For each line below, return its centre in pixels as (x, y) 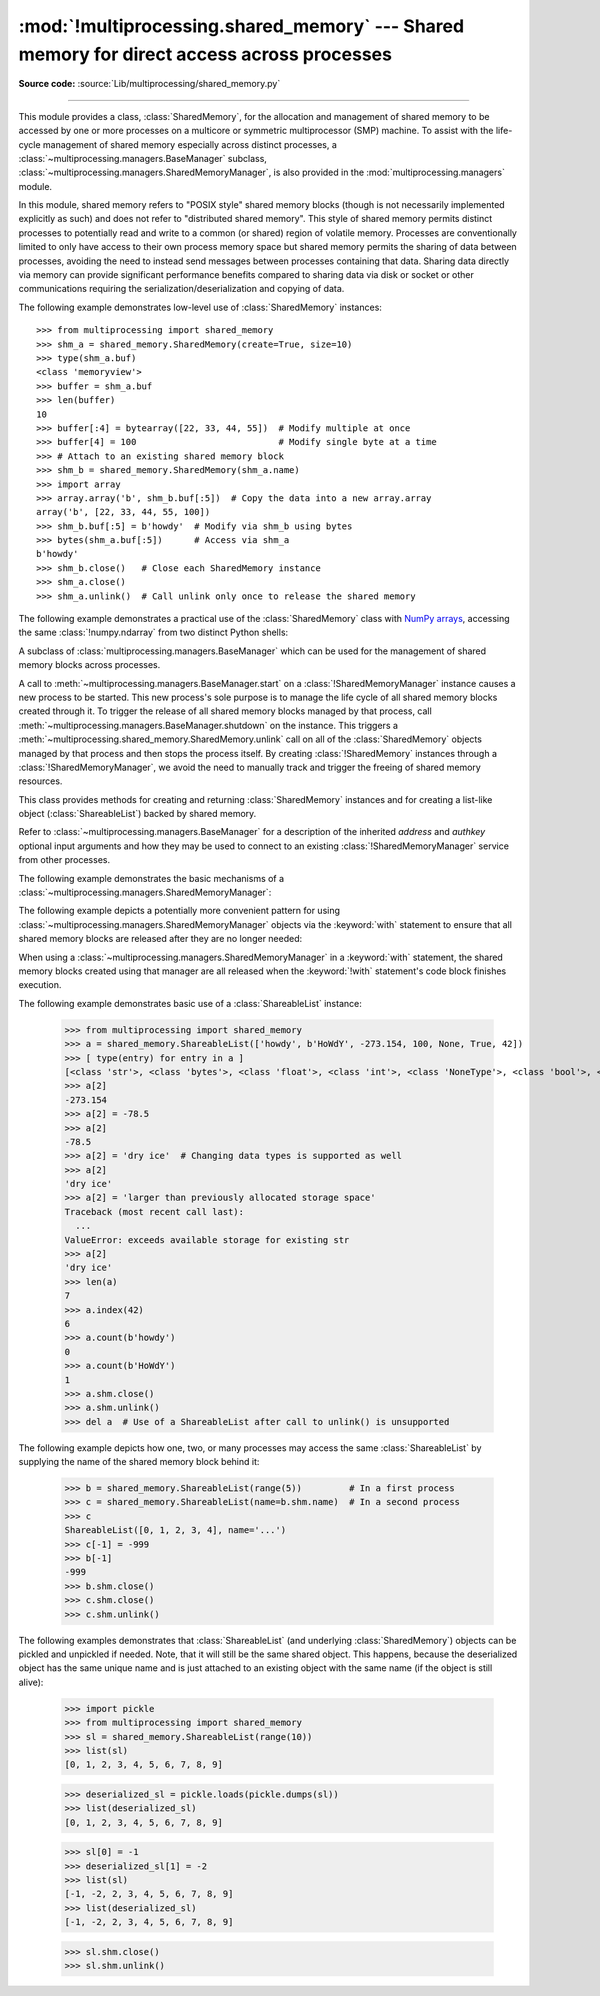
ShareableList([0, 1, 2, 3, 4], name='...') (175, 1530)
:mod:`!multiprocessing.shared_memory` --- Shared (241, 26)
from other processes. (64, 860)
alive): (31, 1682)
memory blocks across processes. (89, 665)
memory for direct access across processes (205, 54)
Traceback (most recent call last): (154, 1211)
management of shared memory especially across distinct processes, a (189, 144)
